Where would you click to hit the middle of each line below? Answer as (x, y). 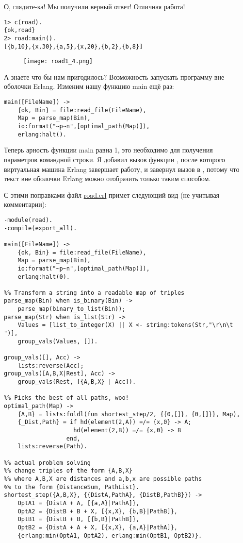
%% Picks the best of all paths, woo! (66, 398)
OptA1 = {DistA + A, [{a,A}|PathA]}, (79, 503)
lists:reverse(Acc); (51, 365)
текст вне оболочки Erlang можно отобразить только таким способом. (107, 178)
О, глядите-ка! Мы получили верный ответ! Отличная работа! (95, 6)
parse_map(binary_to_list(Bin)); (72, 309)
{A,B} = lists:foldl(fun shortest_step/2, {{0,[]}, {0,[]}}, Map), (129, 414)
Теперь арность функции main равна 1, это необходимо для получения (108, 150)
